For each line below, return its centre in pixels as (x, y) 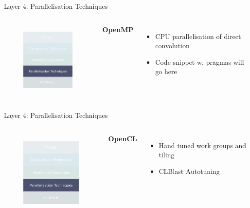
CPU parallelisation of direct (198, 36)
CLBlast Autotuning (189, 171)
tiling (167, 155)
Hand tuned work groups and (202, 145)
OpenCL (123, 138)
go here (166, 71)
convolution (172, 46)
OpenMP (118, 29)
